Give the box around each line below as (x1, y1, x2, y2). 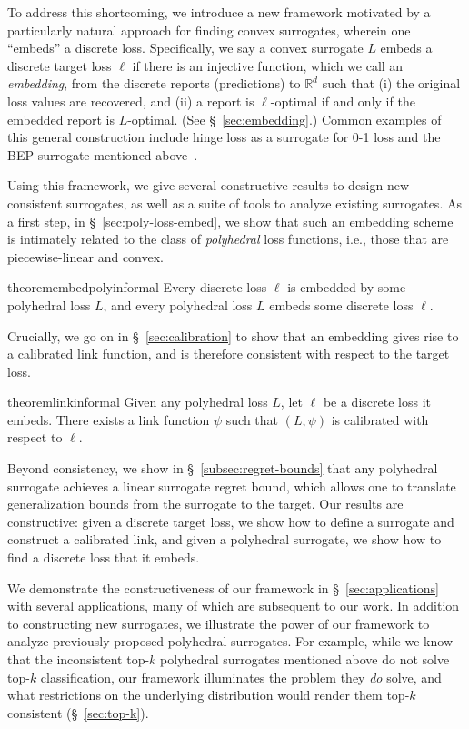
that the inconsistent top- (7, 650, 150, 668)
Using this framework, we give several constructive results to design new (7, 176, 410, 195)
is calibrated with (331, 410, 429, 429)
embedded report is (7, 109, 115, 128)
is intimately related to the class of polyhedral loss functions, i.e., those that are (7, 229, 449, 248)
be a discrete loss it (323, 392, 431, 411)
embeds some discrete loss (269, 295, 414, 314)
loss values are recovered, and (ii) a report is (7, 91, 254, 110)
